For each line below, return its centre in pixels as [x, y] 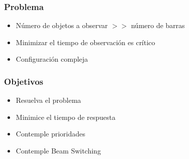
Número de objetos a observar [62, 25]
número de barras [158, 25]
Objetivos [24, 81]
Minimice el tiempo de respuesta [66, 117]
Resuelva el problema [48, 100]
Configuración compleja [52, 59]
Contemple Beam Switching [58, 150]
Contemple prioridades [51, 134]
